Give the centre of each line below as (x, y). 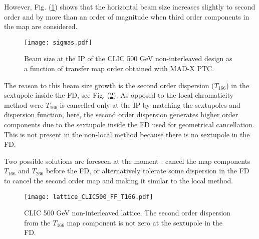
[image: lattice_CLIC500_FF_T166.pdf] (89, 197)
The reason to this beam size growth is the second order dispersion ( (109, 85)
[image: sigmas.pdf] (58, 42)
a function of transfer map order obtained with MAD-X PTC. (119, 68)
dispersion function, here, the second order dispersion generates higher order (121, 114)
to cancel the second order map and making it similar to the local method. (119, 180)
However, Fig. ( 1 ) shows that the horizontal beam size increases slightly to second (130, 7)
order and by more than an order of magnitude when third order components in (127, 16)
